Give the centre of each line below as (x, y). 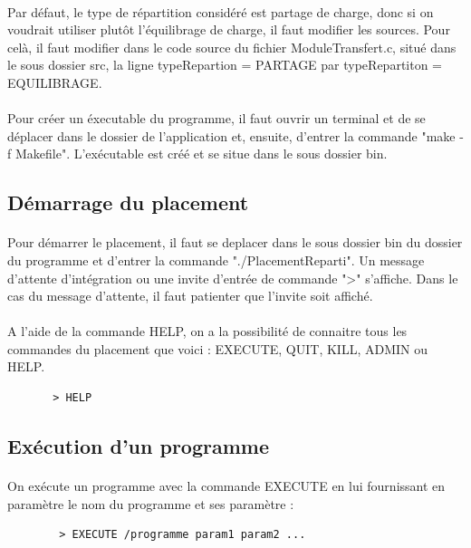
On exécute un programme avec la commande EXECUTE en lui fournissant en (226, 486)
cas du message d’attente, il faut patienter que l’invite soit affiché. (190, 296)
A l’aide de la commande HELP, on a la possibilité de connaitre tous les (207, 331)
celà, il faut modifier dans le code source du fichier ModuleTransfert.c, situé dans (232, 47)
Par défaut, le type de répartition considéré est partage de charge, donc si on (221, 11)
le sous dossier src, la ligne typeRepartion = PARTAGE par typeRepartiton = (225, 65)
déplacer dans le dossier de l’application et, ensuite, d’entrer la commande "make (231, 135)
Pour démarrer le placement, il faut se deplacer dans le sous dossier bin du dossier (235, 242)
